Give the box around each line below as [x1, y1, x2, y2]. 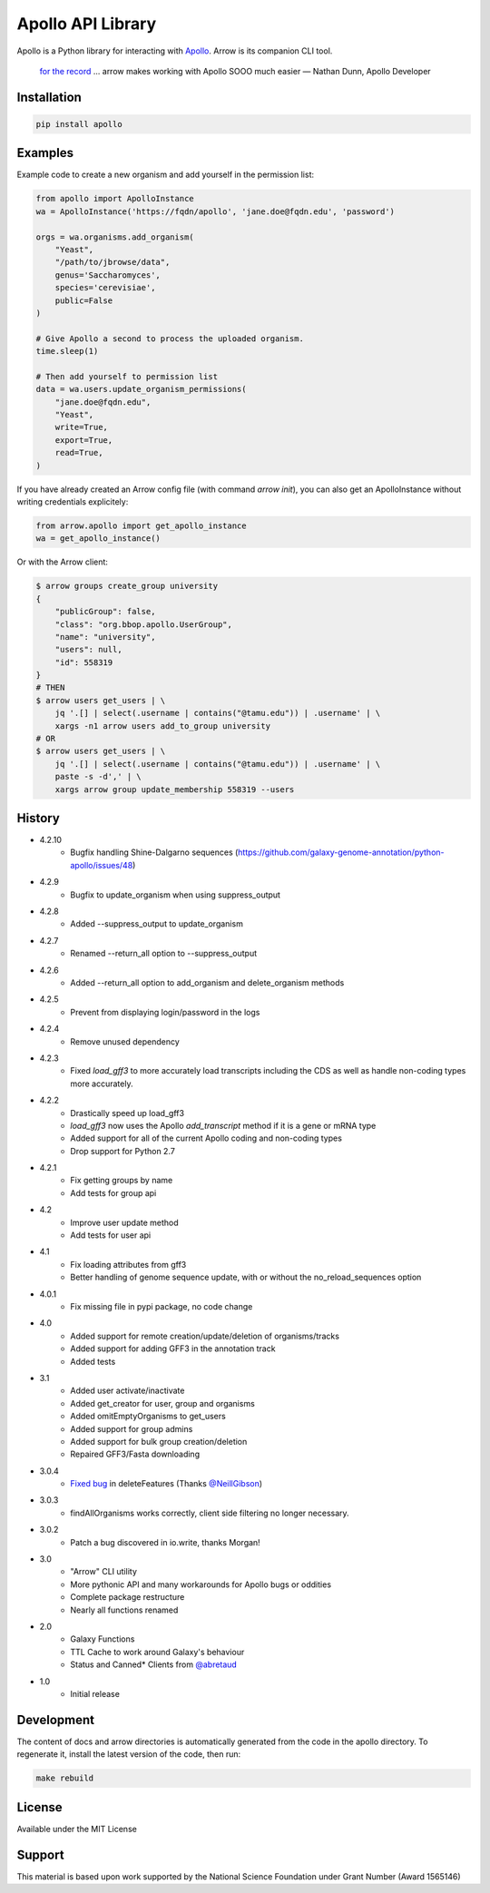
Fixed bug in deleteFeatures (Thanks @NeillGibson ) [70, 1478, 263, 1489]
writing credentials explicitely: [16, 496, 129, 507]
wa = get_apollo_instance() [35, 534, 161, 544]
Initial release [70, 1688, 120, 1699]
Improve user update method [70, 1217, 179, 1228]
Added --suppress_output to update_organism [70, 918, 244, 929]
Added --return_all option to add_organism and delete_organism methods [70, 977, 345, 988]
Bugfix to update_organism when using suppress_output [70, 889, 281, 900]
